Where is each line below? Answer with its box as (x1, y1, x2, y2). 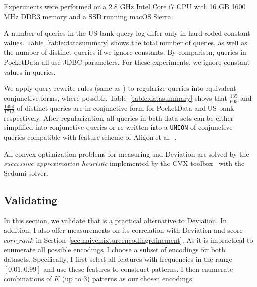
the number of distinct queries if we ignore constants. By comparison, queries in (4, 47, 246, 57)
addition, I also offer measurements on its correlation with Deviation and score (4, 225, 243, 235)
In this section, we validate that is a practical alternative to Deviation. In (4, 215, 227, 225)
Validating (4, 192, 58, 207)
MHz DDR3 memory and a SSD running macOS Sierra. (4, 11, 173, 21)
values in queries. (4, 66, 56, 77)
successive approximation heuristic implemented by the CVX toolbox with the (4, 158, 245, 168)
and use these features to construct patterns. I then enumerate (43, 263, 233, 274)
